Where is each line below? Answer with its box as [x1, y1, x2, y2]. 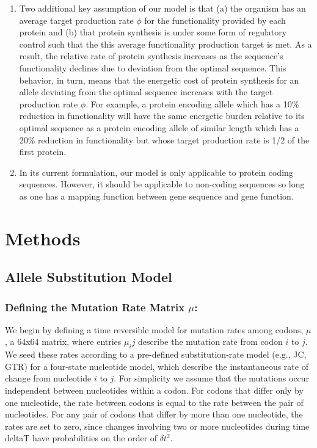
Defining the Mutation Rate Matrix [5, 299, 185, 314]
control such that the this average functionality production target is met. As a [19, 37, 312, 50]
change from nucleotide [5, 372, 92, 385]
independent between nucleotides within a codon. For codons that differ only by [5, 384, 304, 397]
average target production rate [19, 13, 134, 26]
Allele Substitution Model [5, 267, 172, 286]
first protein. [19, 145, 67, 158]
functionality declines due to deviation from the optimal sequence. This [19, 61, 286, 74]
